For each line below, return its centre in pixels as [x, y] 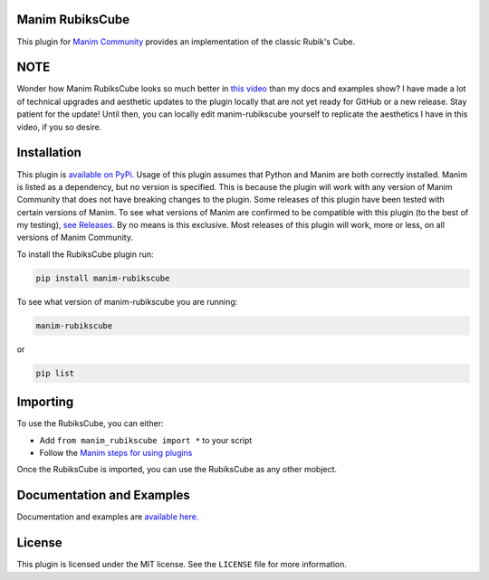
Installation [49, 152]
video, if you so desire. [59, 127]
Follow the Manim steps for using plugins [116, 453]
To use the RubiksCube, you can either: [90, 423]
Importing [45, 402]
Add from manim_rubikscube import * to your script [146, 440]
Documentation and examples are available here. [108, 517]
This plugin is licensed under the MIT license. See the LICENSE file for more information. [182, 565]
